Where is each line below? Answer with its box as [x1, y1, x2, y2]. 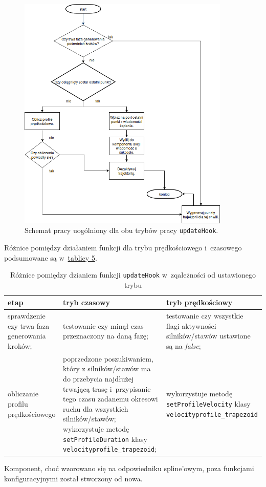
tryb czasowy [63, 297, 110, 308]
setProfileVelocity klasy [166, 398, 251, 409]
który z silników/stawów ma [63, 363, 151, 374]
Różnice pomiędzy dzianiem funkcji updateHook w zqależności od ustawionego [10, 269, 256, 280]
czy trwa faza [8, 320, 50, 331]
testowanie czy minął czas [63, 320, 144, 331]
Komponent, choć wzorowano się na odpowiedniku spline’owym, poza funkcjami [4, 463, 254, 474]
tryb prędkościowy [166, 297, 233, 308]
